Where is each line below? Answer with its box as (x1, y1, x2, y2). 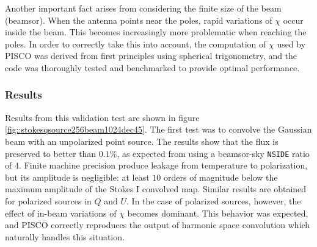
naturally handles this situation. (5, 230, 125, 243)
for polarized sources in (5, 195, 92, 207)
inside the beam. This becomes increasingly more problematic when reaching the (5, 26, 307, 38)
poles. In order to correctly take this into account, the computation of (5, 37, 266, 50)
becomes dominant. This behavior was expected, (127, 206, 308, 219)
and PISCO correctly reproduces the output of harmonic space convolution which (5, 218, 310, 231)
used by (277, 37, 306, 50)
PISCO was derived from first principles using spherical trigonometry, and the (5, 49, 297, 62)
